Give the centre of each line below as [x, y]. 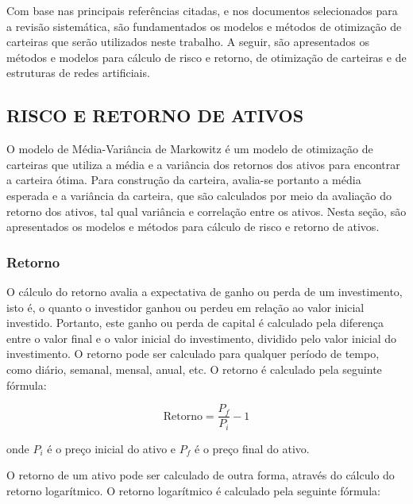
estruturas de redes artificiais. [78, 73]
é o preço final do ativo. [252, 448]
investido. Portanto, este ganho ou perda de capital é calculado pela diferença [195, 323]
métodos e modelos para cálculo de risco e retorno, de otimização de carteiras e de [206, 57]
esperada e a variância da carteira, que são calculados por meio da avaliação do [199, 195]
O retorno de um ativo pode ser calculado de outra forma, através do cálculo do [201, 475]
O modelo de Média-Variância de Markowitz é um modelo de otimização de [190, 149]
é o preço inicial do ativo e [112, 448]
